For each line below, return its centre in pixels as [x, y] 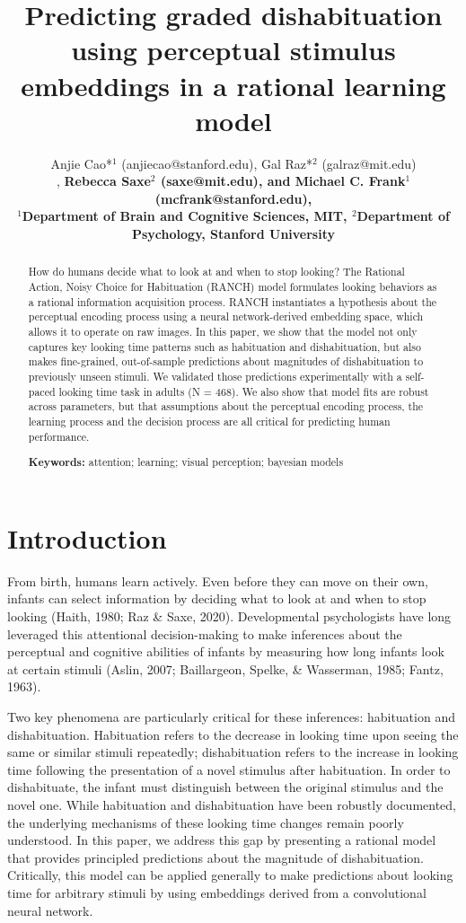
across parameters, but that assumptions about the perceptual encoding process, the [226, 406]
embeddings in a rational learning [233, 85]
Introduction [87, 537]
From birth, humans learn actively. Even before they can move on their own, [218, 580]
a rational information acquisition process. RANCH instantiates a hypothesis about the [233, 301]
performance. [59, 436]
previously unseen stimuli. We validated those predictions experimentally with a [215, 377]
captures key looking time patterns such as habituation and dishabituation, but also [224, 346]
